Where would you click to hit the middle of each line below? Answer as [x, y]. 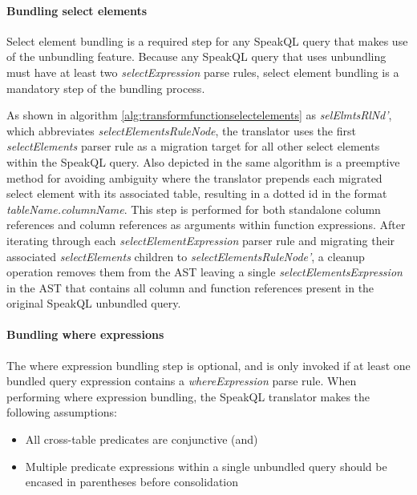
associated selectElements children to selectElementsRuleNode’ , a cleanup [186, 256]
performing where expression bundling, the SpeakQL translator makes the [188, 396]
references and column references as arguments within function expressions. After [206, 225]
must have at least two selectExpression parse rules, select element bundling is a [203, 72]
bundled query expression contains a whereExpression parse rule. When [182, 381]
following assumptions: [62, 412]
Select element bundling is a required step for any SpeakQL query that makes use [207, 40]
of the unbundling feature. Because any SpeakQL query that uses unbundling [196, 56]
